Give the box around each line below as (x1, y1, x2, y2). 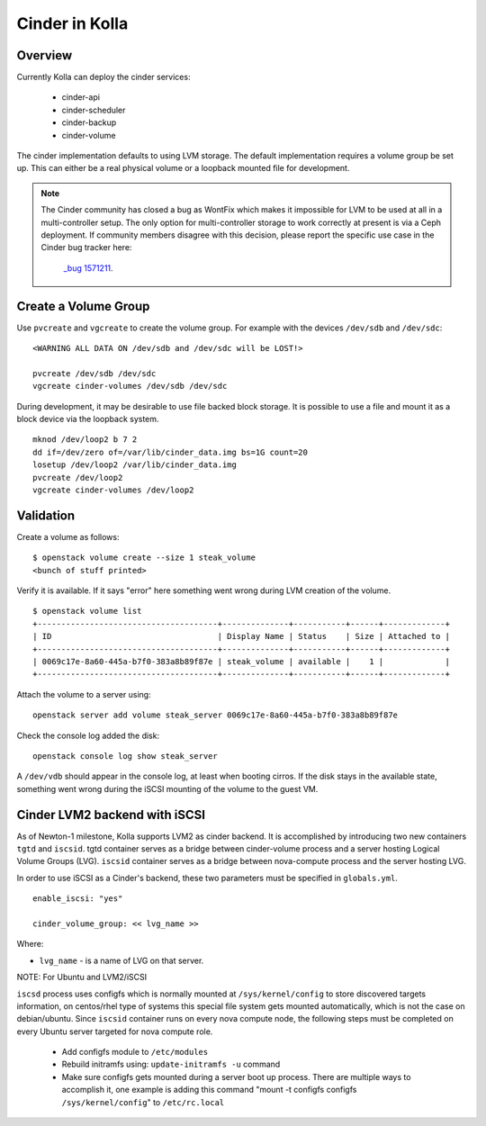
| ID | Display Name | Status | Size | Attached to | (32, 631, 450, 642)
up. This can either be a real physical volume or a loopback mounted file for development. (16, 163, 350, 174)
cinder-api (61, 92, 101, 103)
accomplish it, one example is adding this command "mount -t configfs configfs (61, 1085, 357, 1095)
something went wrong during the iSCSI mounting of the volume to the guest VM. (16, 783, 319, 794)
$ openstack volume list (32, 606, 142, 617)
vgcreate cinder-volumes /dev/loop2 (32, 484, 194, 495)
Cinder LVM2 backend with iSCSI (16, 806, 206, 823)
